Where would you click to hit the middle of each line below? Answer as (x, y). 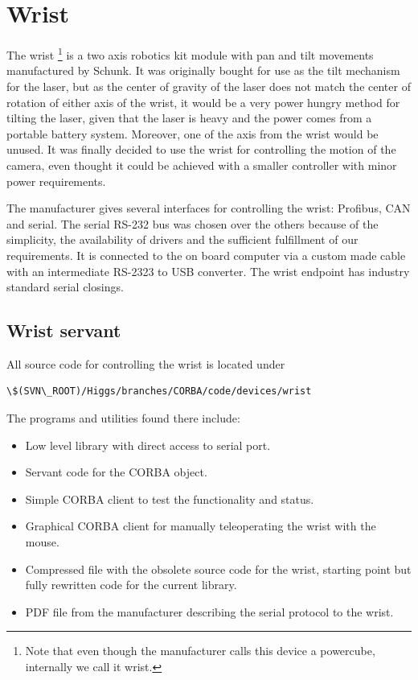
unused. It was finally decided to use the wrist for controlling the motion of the (201, 149)
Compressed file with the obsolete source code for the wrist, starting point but (218, 569)
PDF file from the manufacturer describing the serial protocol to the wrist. (209, 611)
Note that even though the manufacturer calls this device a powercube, (200, 651)
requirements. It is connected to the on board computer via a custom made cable (206, 255)
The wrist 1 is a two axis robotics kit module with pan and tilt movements (190, 54)
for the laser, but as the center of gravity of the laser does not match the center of (209, 86)
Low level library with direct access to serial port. (148, 445)
